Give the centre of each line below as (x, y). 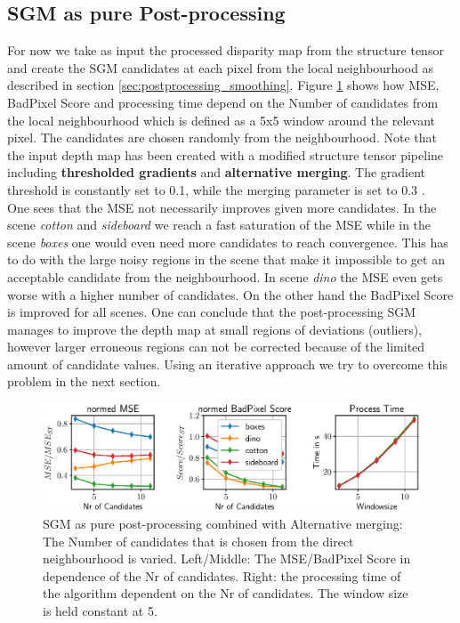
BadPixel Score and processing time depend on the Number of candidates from (223, 102)
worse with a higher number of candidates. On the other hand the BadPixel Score (230, 294)
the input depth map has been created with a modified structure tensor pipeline (226, 154)
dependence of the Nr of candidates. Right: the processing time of (222, 575)
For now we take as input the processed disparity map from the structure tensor (226, 50)
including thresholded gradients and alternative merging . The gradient (217, 172)
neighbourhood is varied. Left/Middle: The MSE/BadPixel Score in (227, 558)
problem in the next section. (84, 381)
